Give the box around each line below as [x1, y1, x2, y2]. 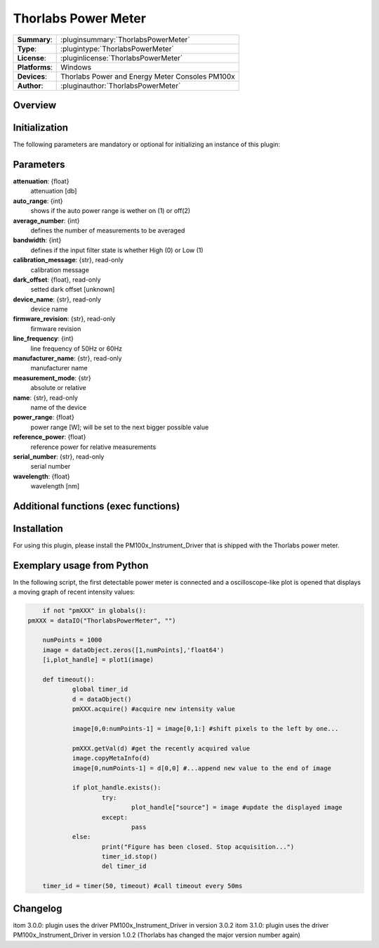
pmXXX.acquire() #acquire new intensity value [72, 705, 235, 713]
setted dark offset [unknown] [30, 285, 115, 294]
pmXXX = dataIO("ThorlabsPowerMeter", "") [27, 616, 176, 625]
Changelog [13, 902, 62, 914]
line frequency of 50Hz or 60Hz [30, 344, 123, 353]
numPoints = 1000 [42, 636, 102, 644]
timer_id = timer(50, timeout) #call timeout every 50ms [42, 882, 243, 890]
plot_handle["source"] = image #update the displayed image [131, 803, 343, 812]
